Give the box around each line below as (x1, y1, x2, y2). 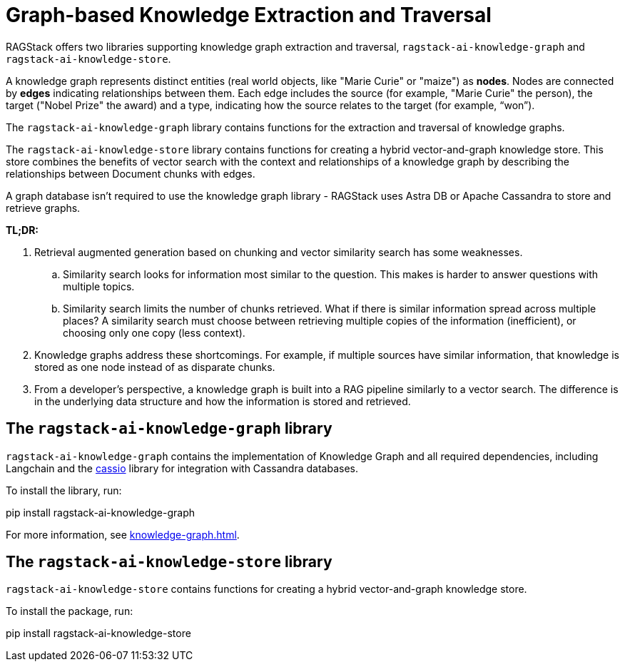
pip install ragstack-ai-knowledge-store (6, 627, 191, 640)
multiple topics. (63, 280, 135, 292)
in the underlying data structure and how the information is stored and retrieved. (34, 394, 411, 407)
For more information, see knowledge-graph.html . (6, 528, 240, 541)
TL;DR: (6, 223, 39, 236)
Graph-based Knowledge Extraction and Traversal (6, 3, 492, 27)
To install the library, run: (6, 484, 122, 497)
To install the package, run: (6, 605, 133, 618)
